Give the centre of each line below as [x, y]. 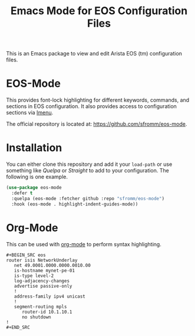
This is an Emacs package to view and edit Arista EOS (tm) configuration [94, 54]
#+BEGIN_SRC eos [26, 255]
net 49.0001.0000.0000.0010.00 [52, 265]
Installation [34, 148]
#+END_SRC [18, 327]
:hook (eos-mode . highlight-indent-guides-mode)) [75, 204]
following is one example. [37, 177]
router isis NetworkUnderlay [42, 260]
